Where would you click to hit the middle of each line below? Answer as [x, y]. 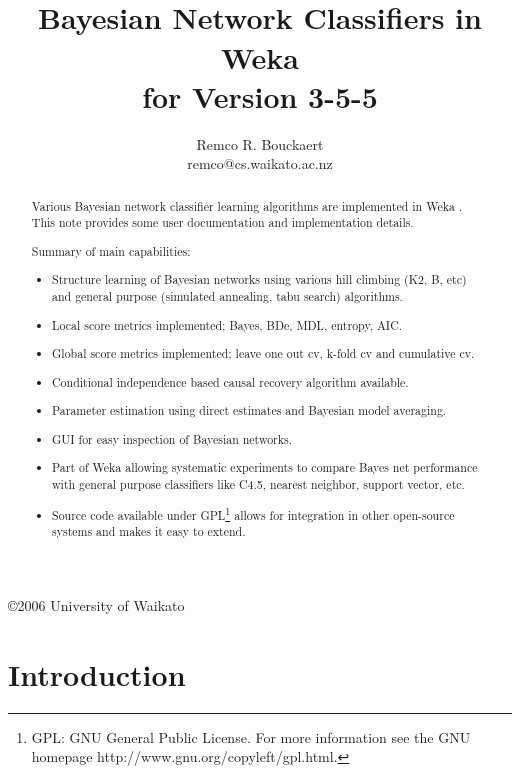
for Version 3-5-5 [260, 95]
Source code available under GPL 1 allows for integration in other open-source [253, 513]
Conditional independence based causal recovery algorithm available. [230, 381]
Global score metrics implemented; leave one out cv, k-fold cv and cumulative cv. [263, 353]
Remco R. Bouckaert [260, 143]
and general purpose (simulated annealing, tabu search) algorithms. [227, 296]
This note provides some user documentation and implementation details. [222, 222]
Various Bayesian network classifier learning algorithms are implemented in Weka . [247, 205]
